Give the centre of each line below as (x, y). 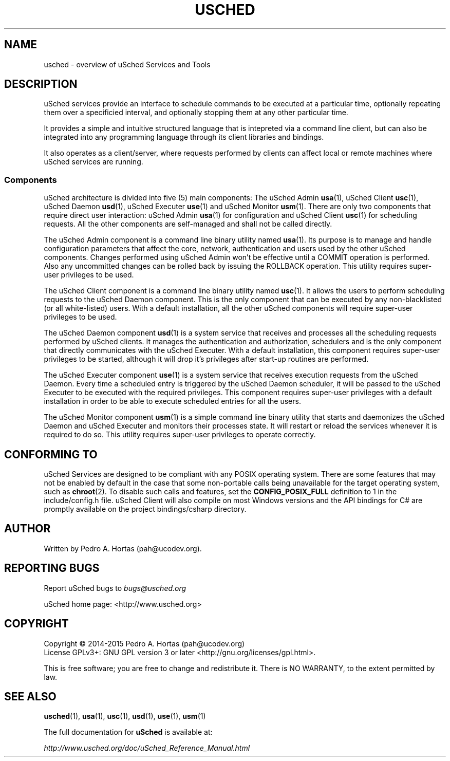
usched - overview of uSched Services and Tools (127, 64)
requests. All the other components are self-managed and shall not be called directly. (188, 224)
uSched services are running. (93, 162)
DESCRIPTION (41, 84)
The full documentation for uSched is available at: (128, 732)
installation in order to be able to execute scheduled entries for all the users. (172, 401)
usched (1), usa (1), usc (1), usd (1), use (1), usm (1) (125, 716)
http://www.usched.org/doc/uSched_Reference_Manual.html (147, 748)
